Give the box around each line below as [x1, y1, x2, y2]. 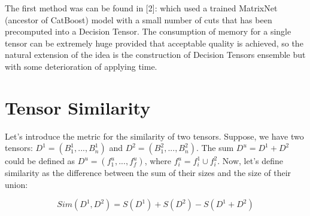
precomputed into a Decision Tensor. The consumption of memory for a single [5, 25, 291, 38]
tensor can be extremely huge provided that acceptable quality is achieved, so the [5, 36, 303, 49]
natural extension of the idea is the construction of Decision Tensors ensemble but [5, 48, 306, 61]
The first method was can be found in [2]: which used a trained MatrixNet [5, 2, 278, 14]
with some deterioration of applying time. [5, 60, 157, 72]
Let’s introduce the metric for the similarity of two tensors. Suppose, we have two [5, 129, 304, 142]
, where [144, 155, 172, 167]
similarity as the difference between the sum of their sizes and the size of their [5, 166, 291, 179]
